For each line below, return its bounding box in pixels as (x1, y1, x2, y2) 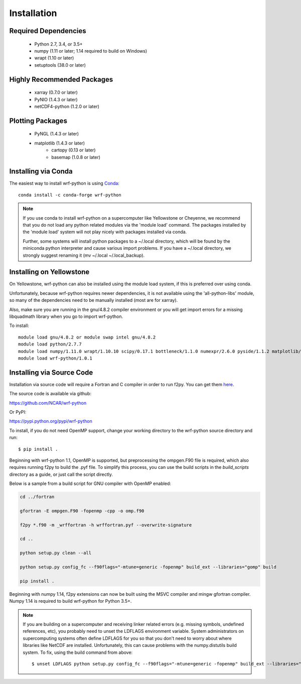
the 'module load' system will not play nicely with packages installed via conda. (23, 229, 187, 235)
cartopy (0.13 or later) (51, 147, 96, 153)
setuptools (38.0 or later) (34, 62, 86, 68)
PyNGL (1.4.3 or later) (34, 131, 79, 137)
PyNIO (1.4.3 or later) (34, 96, 78, 102)
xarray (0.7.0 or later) (34, 89, 78, 95)
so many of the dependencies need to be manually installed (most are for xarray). (9, 297, 178, 303)
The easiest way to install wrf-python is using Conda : (9, 181, 120, 187)
